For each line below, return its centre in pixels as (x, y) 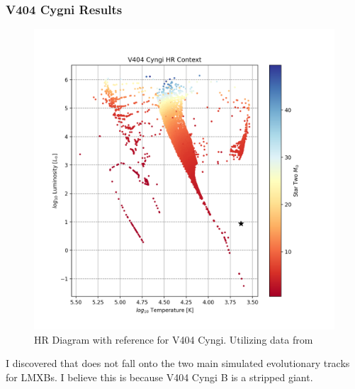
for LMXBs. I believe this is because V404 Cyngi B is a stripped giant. (159, 377)
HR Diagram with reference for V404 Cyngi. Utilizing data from (174, 339)
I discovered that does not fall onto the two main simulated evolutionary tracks (178, 363)
